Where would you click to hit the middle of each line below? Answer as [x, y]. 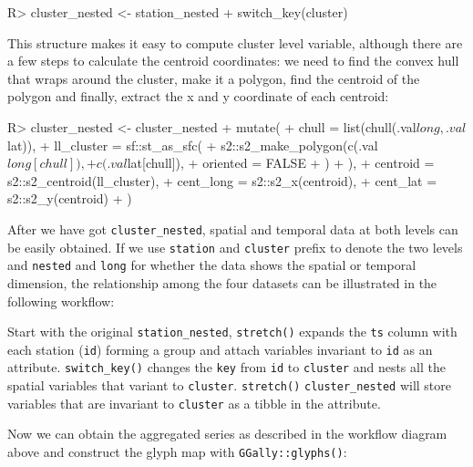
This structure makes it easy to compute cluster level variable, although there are [235, 42]
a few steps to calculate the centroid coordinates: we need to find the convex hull [233, 61]
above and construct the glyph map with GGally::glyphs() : [177, 451]
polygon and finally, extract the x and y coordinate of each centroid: [198, 96]
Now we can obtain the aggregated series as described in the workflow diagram [227, 434]
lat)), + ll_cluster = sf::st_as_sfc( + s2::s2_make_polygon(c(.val [193, 145]
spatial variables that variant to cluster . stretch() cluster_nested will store [229, 385]
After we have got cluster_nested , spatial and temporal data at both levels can [233, 228]
